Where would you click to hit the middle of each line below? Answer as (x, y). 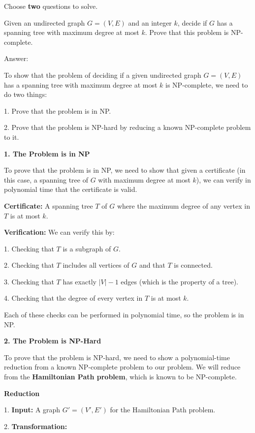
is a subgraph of (87, 248)
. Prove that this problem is (187, 32)
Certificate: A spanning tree (48, 205)
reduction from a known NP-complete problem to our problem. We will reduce (122, 367)
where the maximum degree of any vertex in (183, 205)
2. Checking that (29, 265)
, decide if (192, 22)
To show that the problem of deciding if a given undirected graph (103, 75)
